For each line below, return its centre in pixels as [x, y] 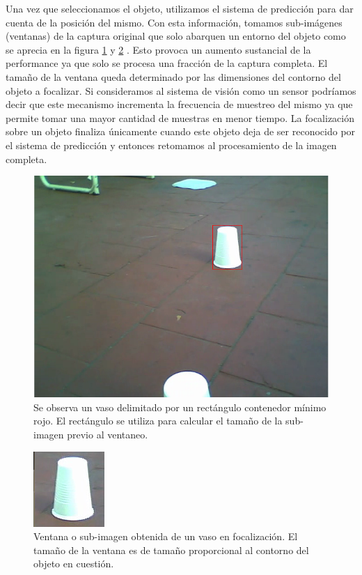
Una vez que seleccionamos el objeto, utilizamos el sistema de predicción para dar [180, 8]
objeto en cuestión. [74, 563]
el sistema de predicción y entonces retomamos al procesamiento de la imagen [171, 145]
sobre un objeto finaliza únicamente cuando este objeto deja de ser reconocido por [181, 131]
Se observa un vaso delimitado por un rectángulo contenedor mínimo [180, 407]
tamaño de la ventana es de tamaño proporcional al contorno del [171, 550]
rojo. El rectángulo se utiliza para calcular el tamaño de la [158, 421]
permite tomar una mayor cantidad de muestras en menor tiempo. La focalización [180, 117]
